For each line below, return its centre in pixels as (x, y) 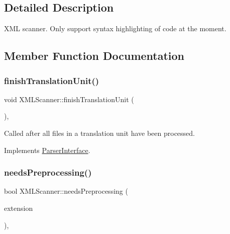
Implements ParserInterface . (47, 150)
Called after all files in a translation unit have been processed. (99, 133)
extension (19, 208)
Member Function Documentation (94, 56)
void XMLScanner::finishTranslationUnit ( (69, 99)
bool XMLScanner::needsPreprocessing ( (66, 191)
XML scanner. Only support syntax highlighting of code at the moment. (115, 28)
